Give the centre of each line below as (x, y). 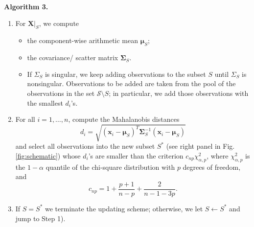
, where (218, 155)
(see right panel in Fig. (200, 146)
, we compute (59, 23)
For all (25, 119)
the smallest (45, 102)
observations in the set (61, 93)
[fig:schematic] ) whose (48, 155)
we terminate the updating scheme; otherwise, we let (124, 208)
